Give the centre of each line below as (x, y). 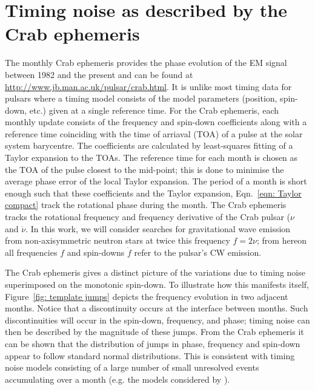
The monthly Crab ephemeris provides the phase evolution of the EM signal (146, 63)
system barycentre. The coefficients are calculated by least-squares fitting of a (149, 145)
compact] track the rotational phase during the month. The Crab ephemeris (146, 205)
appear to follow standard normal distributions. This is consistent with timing (150, 355)
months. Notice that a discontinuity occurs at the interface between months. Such (157, 308)
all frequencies (31, 252)
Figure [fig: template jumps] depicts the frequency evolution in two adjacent (147, 296)
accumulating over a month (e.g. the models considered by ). (118, 379)
